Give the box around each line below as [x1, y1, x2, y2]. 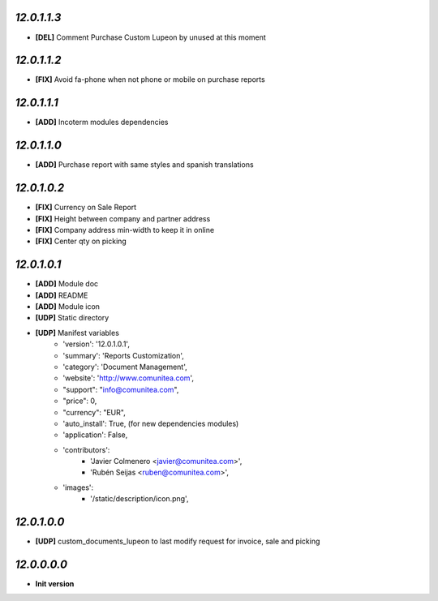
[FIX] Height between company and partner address [35, 213, 211, 223]
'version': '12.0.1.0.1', [62, 339, 130, 349]
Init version [35, 579, 75, 589]
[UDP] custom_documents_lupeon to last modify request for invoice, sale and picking [35, 536, 320, 547]
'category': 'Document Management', [62, 362, 188, 371]
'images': [62, 483, 94, 492]
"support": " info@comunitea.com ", [62, 384, 179, 394]
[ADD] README [35, 290, 88, 300]
